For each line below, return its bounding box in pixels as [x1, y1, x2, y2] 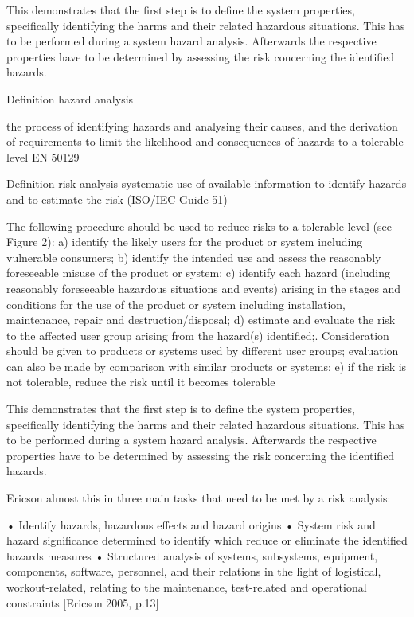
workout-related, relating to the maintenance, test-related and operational [6, 579, 367, 595]
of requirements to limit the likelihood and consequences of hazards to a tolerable [6, 133, 404, 150]
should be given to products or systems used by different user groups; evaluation [6, 342, 399, 359]
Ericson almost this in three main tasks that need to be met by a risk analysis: [6, 490, 391, 506]
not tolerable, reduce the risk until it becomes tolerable [6, 373, 275, 390]
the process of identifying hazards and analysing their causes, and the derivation [6, 117, 398, 134]
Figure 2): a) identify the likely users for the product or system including [6, 233, 363, 250]
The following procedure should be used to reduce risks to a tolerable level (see [6, 217, 392, 234]
